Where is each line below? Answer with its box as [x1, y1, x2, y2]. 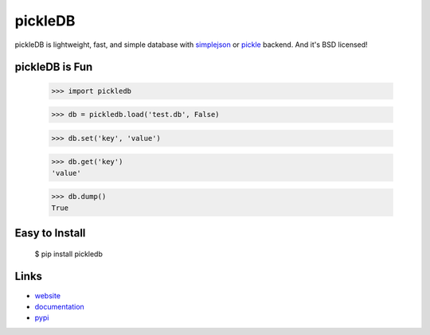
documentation [34, 302, 85, 311]
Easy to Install [14, 227, 86, 240]
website [34, 290, 61, 300]
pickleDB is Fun [14, 60, 93, 74]
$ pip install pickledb [34, 249, 104, 259]
